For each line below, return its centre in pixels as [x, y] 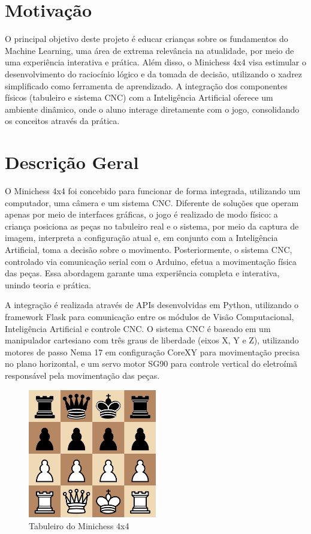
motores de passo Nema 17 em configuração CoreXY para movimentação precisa [152, 352]
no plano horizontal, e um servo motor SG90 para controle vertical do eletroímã [151, 363]
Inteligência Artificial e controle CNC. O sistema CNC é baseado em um [138, 328]
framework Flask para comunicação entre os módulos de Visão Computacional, [150, 316]
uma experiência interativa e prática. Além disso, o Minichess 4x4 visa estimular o [156, 62]
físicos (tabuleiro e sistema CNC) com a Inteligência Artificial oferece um [139, 97]
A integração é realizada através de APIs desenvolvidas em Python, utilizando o [152, 305]
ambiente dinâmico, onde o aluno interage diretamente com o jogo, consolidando [152, 109]
